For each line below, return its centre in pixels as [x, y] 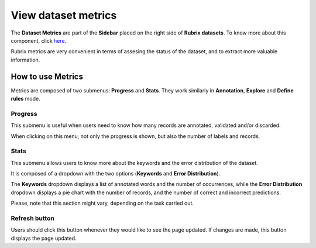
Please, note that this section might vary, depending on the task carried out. [102, 203]
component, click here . [39, 40]
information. [25, 60]
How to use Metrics [47, 76]
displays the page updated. [44, 238]
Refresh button [33, 218]
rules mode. [25, 99]
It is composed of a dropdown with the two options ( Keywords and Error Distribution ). [116, 174]
